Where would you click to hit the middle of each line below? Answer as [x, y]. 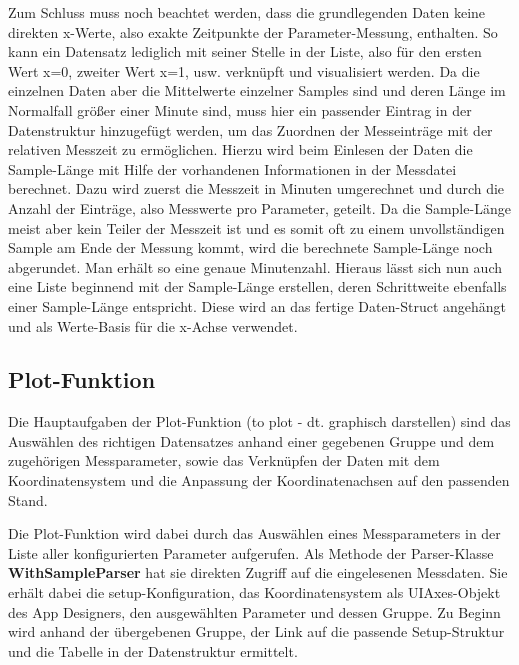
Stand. [28, 499]
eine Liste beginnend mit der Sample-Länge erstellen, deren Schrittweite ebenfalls [257, 286]
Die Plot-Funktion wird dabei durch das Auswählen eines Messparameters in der [254, 533]
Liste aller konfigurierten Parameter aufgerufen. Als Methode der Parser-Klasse [251, 552]
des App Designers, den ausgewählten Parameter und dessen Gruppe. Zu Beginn [254, 611]
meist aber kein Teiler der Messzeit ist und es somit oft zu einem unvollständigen [256, 227]
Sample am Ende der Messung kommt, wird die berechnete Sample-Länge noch [250, 247]
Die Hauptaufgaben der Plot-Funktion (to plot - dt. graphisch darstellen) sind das [259, 421]
